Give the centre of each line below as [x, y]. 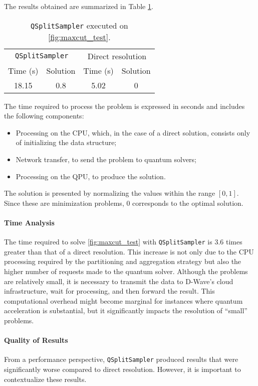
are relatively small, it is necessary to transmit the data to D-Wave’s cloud [119, 281]
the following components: [44, 116]
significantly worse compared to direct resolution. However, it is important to [122, 369]
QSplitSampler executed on [79, 25]
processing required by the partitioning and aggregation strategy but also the [123, 261]
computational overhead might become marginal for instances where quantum [123, 300]
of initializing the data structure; [66, 142]
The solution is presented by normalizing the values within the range [110, 193]
